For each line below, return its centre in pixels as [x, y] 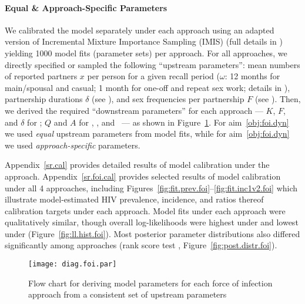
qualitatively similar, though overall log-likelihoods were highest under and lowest [152, 222]
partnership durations [44, 99]
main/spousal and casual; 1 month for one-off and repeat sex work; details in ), [148, 87]
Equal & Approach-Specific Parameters [86, 7]
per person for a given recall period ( [153, 76]
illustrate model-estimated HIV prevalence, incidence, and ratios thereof [134, 199]
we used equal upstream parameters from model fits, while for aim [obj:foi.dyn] [147, 134]
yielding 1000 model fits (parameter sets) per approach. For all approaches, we [146, 53]
